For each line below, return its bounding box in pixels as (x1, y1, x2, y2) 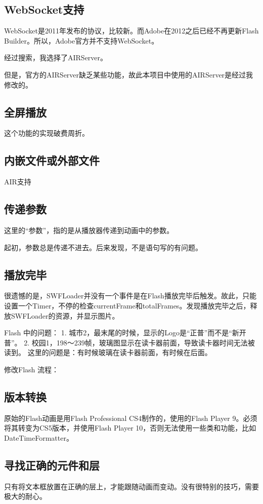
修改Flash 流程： (4, 364, 59, 374)
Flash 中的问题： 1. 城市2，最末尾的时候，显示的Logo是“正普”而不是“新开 (4, 327, 246, 338)
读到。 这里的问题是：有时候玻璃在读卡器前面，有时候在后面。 (4, 347, 212, 358)
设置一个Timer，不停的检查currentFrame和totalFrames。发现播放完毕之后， (4, 300, 250, 311)
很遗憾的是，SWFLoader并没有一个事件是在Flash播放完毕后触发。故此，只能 (4, 290, 256, 301)
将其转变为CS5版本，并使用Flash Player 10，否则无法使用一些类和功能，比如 (4, 422, 256, 433)
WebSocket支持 (4, 2, 84, 17)
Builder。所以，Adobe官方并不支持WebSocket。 (4, 35, 159, 46)
